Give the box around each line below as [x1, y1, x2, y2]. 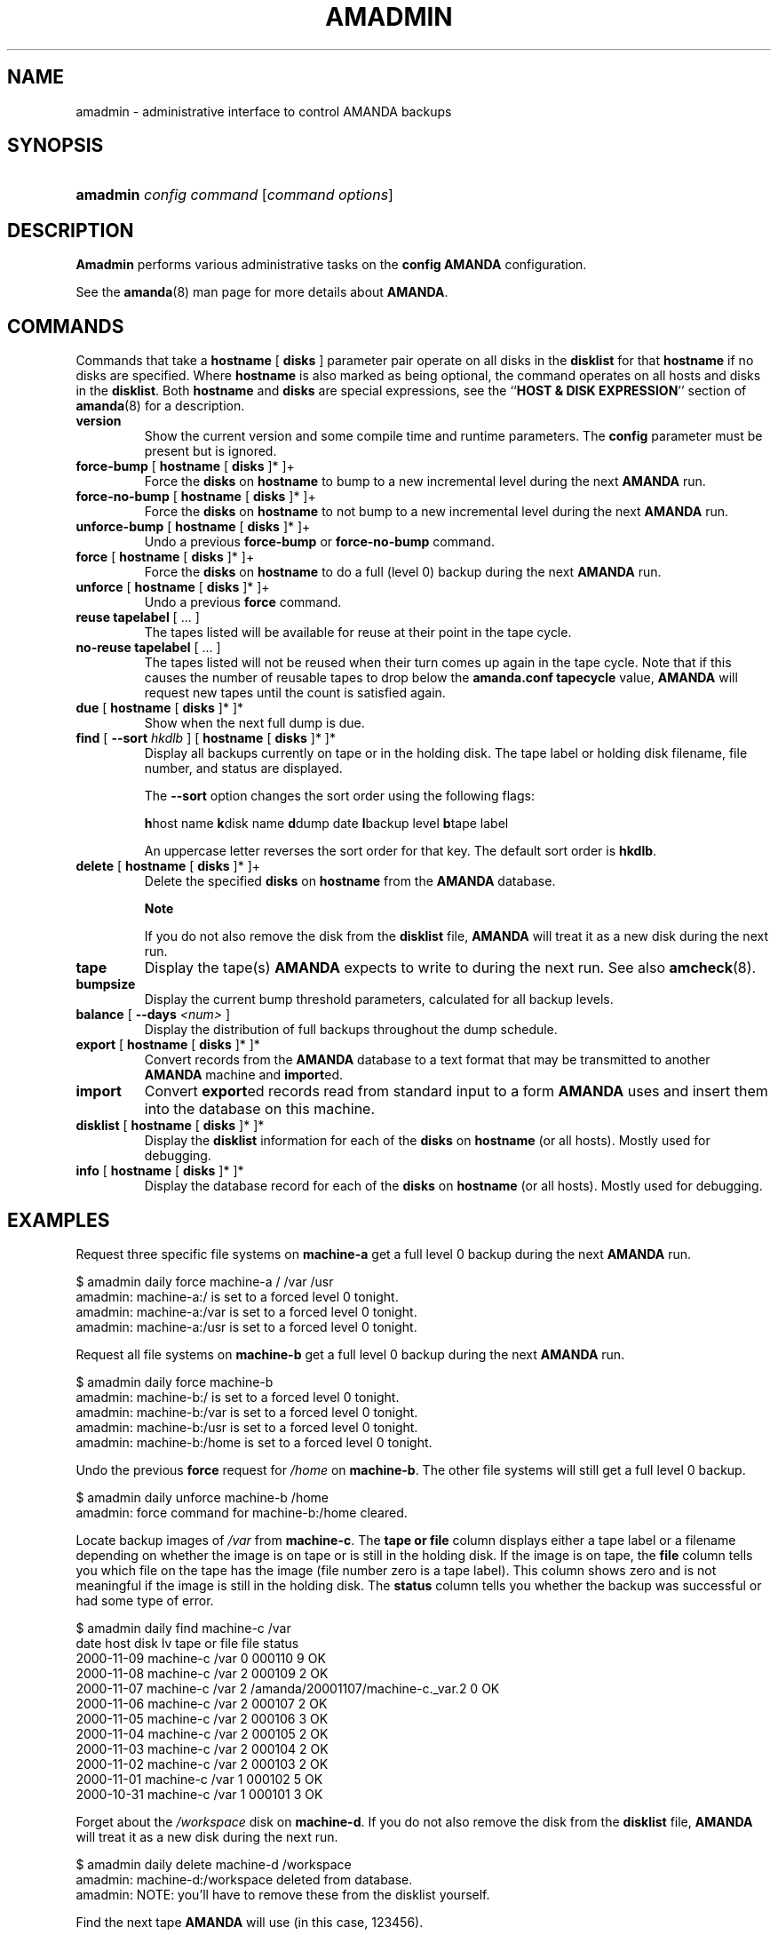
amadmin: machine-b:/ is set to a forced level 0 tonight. [75, 1389, 400, 1405]
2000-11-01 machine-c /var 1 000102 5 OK [75, 1771, 323, 1787]
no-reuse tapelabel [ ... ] [75, 640, 221, 656]
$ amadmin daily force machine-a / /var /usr [75, 1273, 334, 1289]
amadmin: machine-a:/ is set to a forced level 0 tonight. [75, 1288, 399, 1304]
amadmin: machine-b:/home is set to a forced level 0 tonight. [75, 1434, 433, 1450]
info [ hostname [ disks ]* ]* [75, 1163, 244, 1179]
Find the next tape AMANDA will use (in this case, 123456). [75, 1914, 424, 1930]
